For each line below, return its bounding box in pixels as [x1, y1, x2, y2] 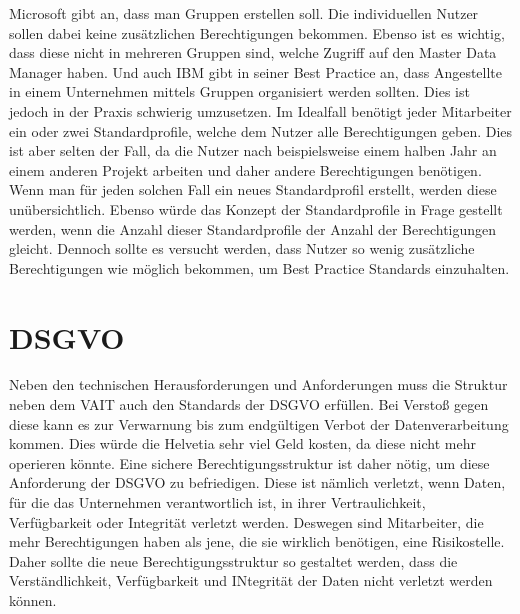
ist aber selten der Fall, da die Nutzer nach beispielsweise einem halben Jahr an [9, 140, 497, 161]
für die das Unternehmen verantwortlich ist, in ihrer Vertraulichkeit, [9, 492, 426, 512]
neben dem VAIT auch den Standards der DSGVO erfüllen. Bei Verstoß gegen [9, 394, 489, 415]
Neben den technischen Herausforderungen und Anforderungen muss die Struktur [9, 374, 508, 395]
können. [9, 589, 57, 610]
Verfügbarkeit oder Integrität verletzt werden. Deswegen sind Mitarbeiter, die [9, 511, 484, 532]
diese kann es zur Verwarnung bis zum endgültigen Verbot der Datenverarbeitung [9, 413, 509, 434]
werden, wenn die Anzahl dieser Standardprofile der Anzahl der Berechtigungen [9, 218, 497, 239]
